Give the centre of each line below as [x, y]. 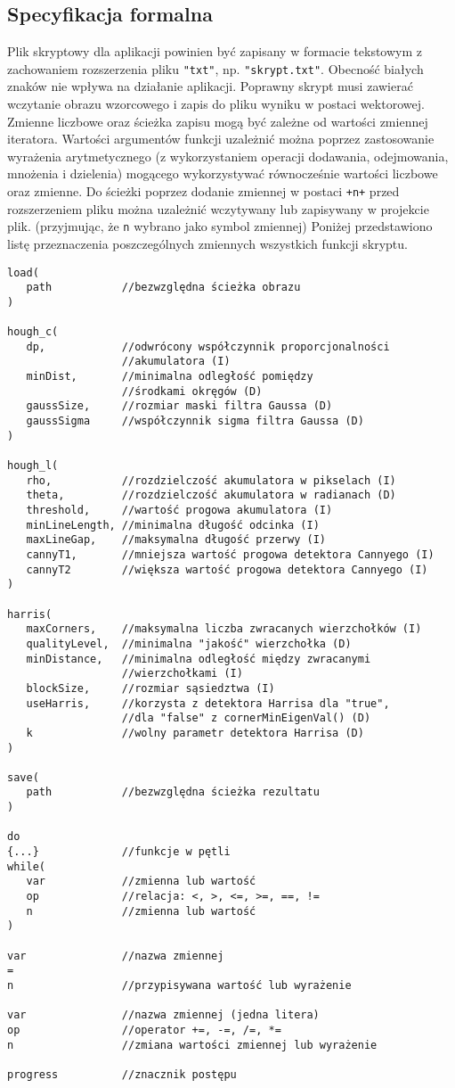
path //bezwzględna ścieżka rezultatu [173, 792]
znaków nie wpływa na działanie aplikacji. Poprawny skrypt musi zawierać [210, 86]
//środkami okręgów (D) [192, 391]
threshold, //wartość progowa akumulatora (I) [179, 511]
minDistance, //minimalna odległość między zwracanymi [199, 659]
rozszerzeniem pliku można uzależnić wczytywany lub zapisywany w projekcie [218, 208]
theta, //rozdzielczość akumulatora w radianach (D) [211, 495]
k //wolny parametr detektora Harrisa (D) [195, 733]
